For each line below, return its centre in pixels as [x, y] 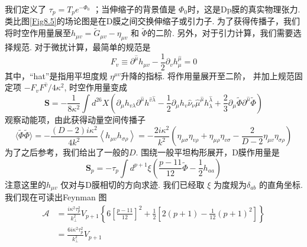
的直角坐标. [281, 184]
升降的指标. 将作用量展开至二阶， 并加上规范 [208, 75]
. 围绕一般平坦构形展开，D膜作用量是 [208, 152]
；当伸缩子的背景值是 [135, 9]
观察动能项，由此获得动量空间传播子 [75, 119]
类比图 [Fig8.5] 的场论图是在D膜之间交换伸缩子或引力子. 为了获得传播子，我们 [152, 21]
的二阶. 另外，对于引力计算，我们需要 [220, 33]
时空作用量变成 [98, 87]
